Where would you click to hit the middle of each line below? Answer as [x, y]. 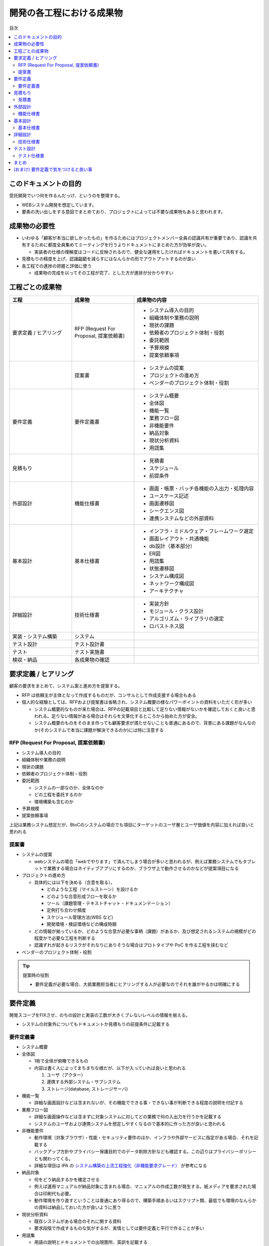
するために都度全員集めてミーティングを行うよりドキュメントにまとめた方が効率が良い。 [117, 245]
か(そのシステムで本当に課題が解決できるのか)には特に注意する [99, 730]
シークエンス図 [167, 511]
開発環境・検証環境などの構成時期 [81, 924]
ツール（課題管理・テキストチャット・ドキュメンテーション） [110, 903]
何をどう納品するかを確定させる [67, 1179]
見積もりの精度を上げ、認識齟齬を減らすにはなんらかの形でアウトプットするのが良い [109, 259]
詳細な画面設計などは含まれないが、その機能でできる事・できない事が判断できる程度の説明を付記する [139, 1103]
